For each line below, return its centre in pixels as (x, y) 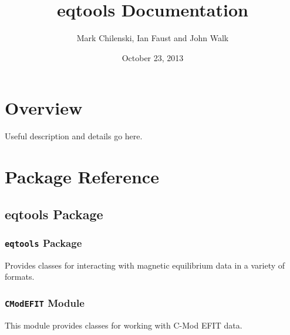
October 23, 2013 (153, 57)
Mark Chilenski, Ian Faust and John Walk (153, 38)
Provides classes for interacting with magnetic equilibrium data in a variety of (145, 265)
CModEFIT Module (45, 302)
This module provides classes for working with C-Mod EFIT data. (124, 325)
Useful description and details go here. (74, 136)
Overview (44, 108)
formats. (20, 277)
